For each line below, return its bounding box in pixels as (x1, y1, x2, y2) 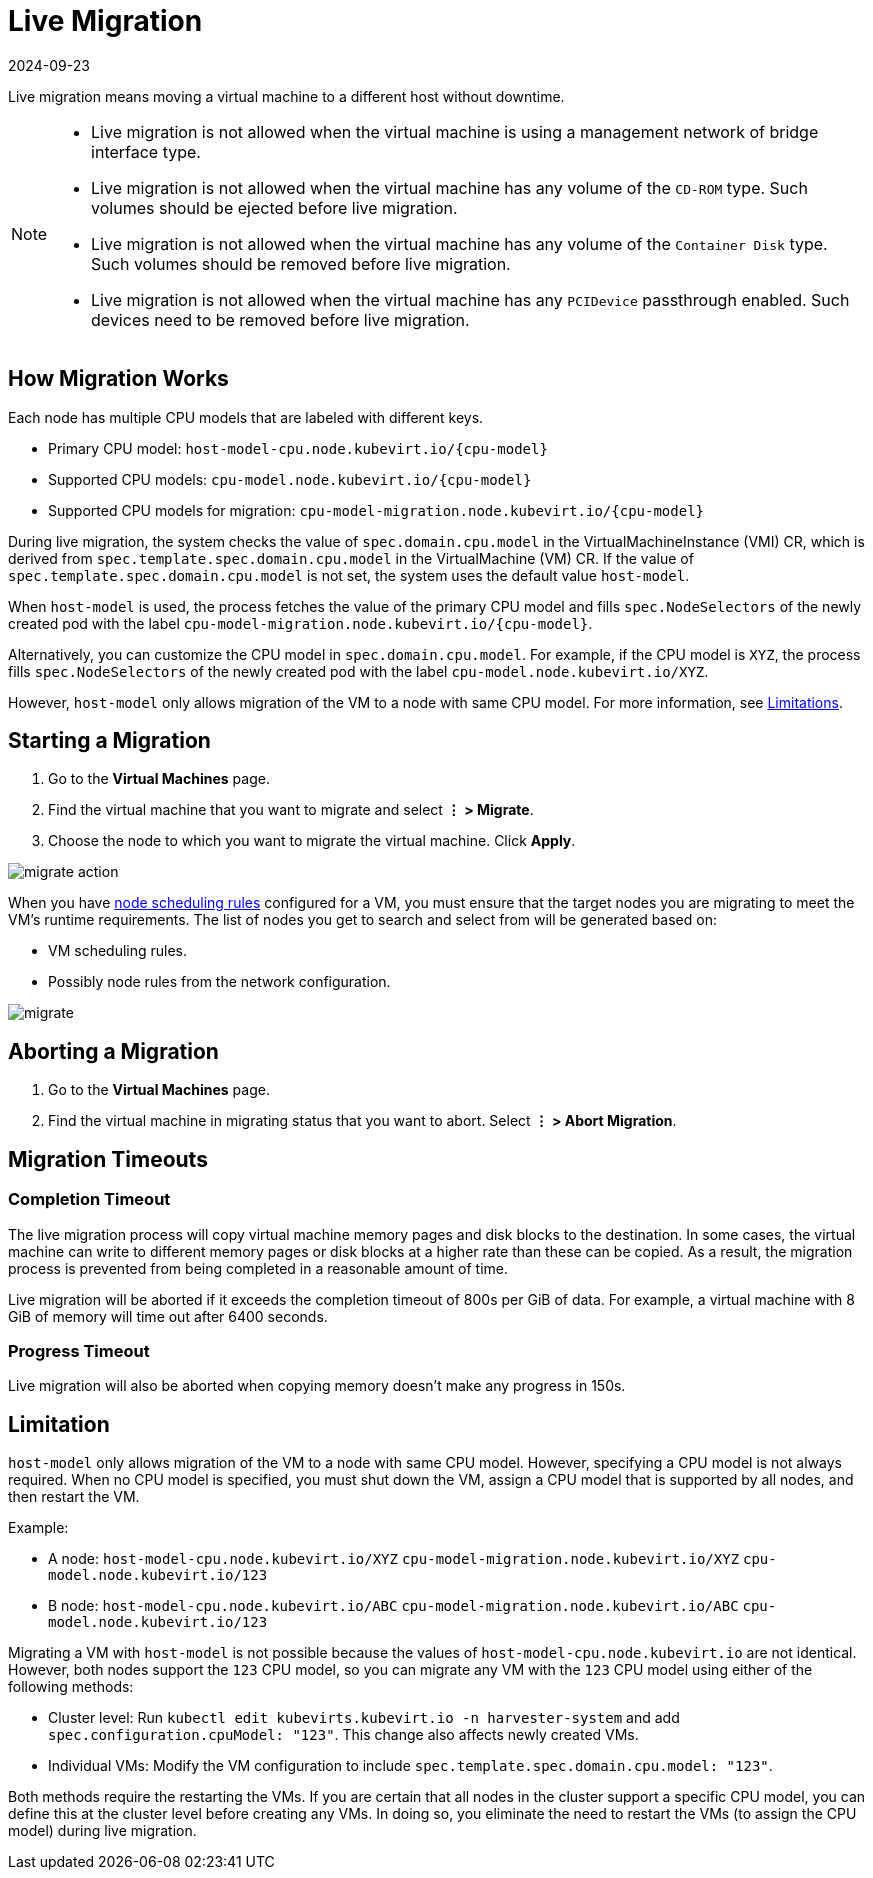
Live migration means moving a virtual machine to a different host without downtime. (8, 87, 565, 105)
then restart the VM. (8, 1488, 140, 1506)
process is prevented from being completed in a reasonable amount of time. (8, 1259, 508, 1277)
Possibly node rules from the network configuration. (48, 973, 391, 991)
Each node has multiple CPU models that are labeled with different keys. (8, 408, 484, 426)
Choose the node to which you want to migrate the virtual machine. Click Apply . (48, 832, 576, 850)
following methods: (8, 1678, 134, 1696)
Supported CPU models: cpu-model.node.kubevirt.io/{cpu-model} (48, 470, 532, 488)
